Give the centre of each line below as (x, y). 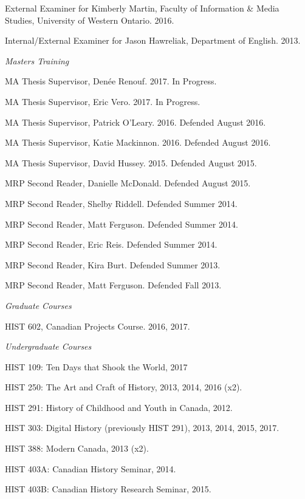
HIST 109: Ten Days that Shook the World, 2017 (96, 366)
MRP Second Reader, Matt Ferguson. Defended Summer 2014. (122, 224)
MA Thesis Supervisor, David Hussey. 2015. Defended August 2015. (131, 162)
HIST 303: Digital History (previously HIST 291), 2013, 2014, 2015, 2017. (142, 428)
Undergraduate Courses (48, 346)
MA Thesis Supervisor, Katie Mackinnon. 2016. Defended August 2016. (138, 142)
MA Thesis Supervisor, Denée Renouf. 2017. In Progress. (111, 81)
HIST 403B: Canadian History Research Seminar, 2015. (108, 489)
